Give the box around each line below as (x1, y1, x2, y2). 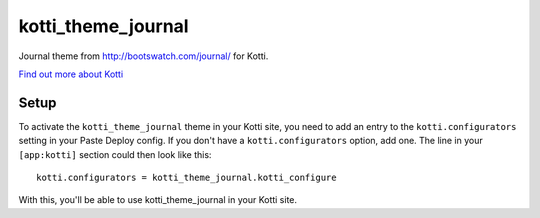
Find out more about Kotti (18, 68, 124, 80)
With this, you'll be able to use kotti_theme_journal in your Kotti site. (18, 194, 298, 206)
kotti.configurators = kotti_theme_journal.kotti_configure (36, 172, 337, 184)
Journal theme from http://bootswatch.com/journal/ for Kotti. (18, 50, 269, 62)
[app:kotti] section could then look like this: (18, 148, 212, 160)
